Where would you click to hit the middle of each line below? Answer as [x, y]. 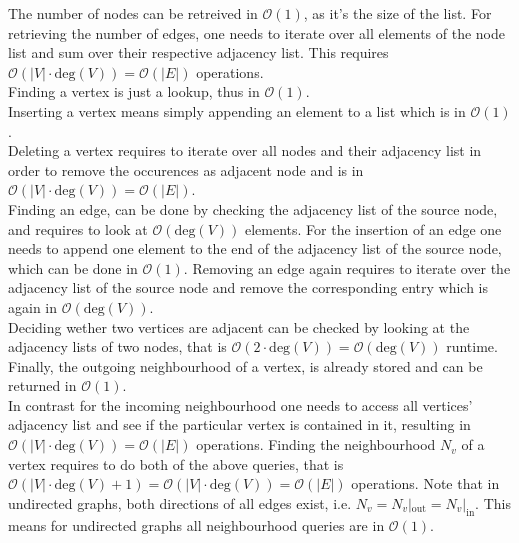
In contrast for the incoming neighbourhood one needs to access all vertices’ [240, 404]
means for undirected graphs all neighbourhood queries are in [196, 524]
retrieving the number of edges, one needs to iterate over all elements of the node [256, 32]
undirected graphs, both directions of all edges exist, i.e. [180, 502]
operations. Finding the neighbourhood [316, 444]
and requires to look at [78, 228]
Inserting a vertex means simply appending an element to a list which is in [237, 110]
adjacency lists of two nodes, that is [117, 346]
